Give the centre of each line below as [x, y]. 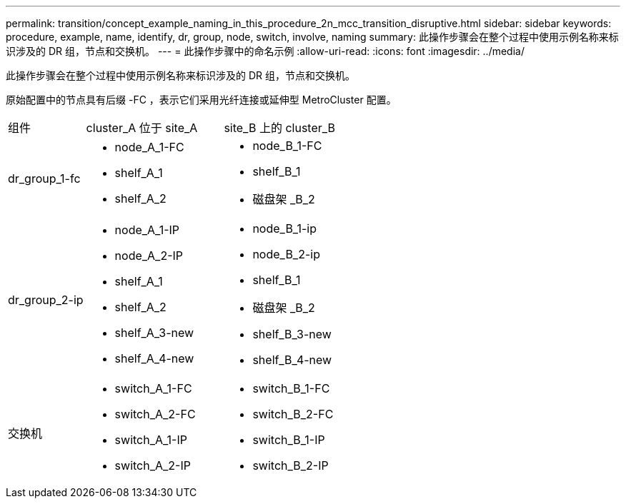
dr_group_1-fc [44, 178]
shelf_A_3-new [154, 333]
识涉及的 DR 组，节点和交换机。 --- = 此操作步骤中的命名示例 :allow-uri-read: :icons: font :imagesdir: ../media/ [265, 51]
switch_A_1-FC [153, 388]
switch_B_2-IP [290, 465]
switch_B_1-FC [291, 388]
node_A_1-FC [149, 147]
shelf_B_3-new [292, 334]
